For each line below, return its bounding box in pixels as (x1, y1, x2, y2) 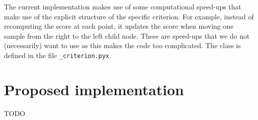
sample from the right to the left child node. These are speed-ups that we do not (4, 30, 250, 41)
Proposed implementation (4, 79, 184, 99)
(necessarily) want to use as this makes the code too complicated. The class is (4, 40, 241, 51)
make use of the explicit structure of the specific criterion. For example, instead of (4, 11, 254, 21)
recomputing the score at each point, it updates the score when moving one (4, 21, 234, 31)
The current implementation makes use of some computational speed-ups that (4, 1, 242, 11)
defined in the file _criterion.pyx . (4, 50, 111, 60)
